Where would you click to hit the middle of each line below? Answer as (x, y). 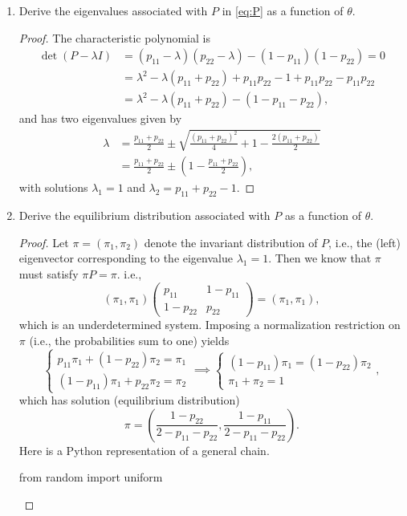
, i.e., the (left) (364, 242)
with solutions (53, 187)
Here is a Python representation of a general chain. (144, 450)
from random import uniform (91, 477)
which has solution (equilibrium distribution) (129, 400)
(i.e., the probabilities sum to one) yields (129, 340)
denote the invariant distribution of (231, 242)
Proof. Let (44, 242)
